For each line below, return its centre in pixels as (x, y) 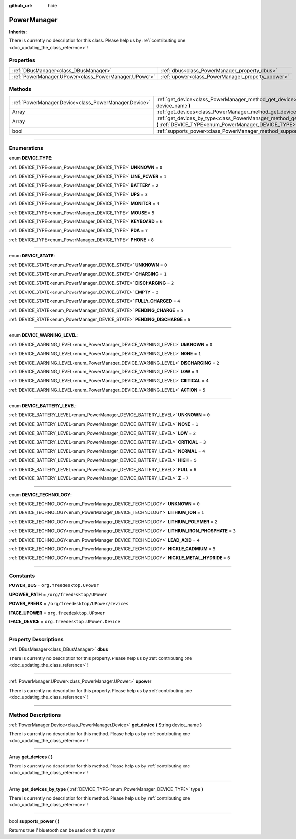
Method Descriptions (35, 715)
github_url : (20, 6)
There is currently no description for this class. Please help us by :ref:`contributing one (97, 41)
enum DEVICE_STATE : (32, 256)
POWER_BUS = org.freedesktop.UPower (54, 585)
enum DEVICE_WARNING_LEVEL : (44, 335)
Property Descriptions (36, 639)
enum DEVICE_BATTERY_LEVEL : (43, 406)
